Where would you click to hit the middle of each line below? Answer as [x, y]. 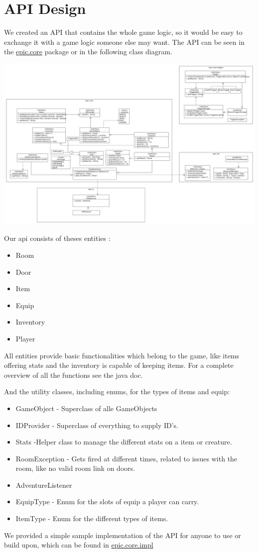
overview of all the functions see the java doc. [73, 375]
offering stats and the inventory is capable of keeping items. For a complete [119, 365]
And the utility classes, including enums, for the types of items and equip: [117, 391]
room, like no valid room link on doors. [75, 468]
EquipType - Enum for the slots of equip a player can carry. [107, 501]
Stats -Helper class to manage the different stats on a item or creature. [124, 442]
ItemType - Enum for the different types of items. [92, 518]
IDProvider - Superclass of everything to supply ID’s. [97, 425]
